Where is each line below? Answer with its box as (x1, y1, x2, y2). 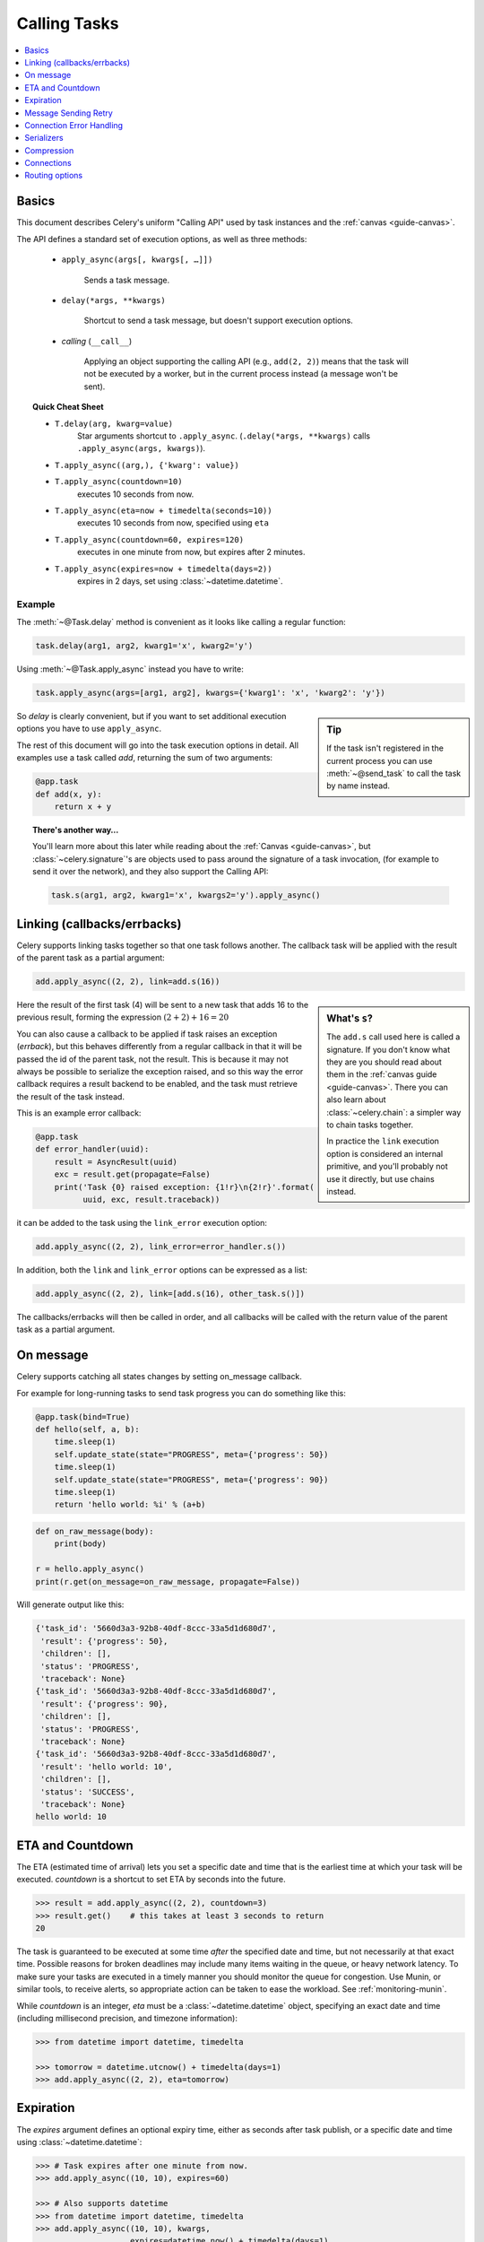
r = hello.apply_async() (35, 1564, 145, 1574)
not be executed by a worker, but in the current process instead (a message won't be (83, 369, 399, 379)
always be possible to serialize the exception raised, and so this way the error (16, 1065, 304, 1076)
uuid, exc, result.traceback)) (82, 1195, 220, 1205)
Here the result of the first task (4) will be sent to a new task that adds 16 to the (16, 999, 309, 1010)
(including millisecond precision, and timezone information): (16, 2012, 238, 2023)
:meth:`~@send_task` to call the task (326, 768, 462, 779)
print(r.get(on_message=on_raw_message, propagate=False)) (35, 1577, 300, 1586)
